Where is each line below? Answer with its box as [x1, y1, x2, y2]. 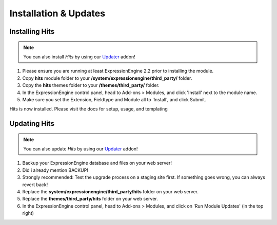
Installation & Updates [9, 8, 105, 19]
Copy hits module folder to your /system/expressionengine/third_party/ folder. [22, 75, 192, 81]
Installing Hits [9, 27, 55, 36]
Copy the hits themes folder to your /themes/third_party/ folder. [22, 82, 160, 88]
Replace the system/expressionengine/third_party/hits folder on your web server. [22, 189, 199, 195]
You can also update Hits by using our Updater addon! [23, 146, 138, 152]
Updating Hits [9, 119, 55, 128]
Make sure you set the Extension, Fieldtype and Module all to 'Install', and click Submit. [22, 96, 206, 102]
